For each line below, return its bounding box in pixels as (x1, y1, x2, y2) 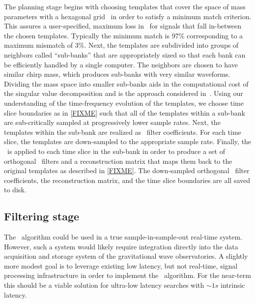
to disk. (4, 184, 27, 195)
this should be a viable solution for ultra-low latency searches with (4, 280, 204, 290)
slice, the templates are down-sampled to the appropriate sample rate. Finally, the (4, 136, 252, 147)
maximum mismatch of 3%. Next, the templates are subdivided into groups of (4, 40, 239, 50)
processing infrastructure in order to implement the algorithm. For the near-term (4, 270, 251, 280)
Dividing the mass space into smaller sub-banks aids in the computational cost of (4, 78, 249, 89)
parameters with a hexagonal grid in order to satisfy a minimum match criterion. (4, 11, 252, 21)
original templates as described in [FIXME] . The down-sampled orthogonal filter (4, 165, 250, 176)
